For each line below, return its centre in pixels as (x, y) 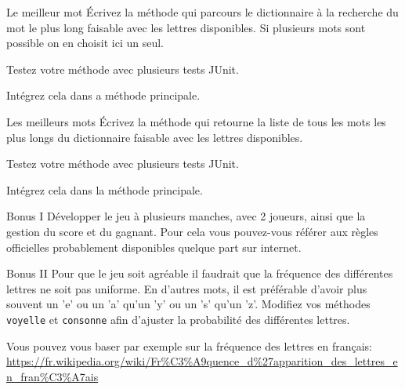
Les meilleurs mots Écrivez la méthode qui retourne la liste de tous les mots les (196, 121)
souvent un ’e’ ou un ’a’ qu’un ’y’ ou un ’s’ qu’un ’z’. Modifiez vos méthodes (188, 304)
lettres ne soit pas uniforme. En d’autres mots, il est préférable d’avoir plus (187, 288)
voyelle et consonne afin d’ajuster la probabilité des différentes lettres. (178, 319)
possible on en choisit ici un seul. (85, 43)
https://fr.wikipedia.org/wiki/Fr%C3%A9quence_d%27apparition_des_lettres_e (202, 361)
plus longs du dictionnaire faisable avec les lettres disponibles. (155, 137)
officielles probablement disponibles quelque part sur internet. (154, 247)
